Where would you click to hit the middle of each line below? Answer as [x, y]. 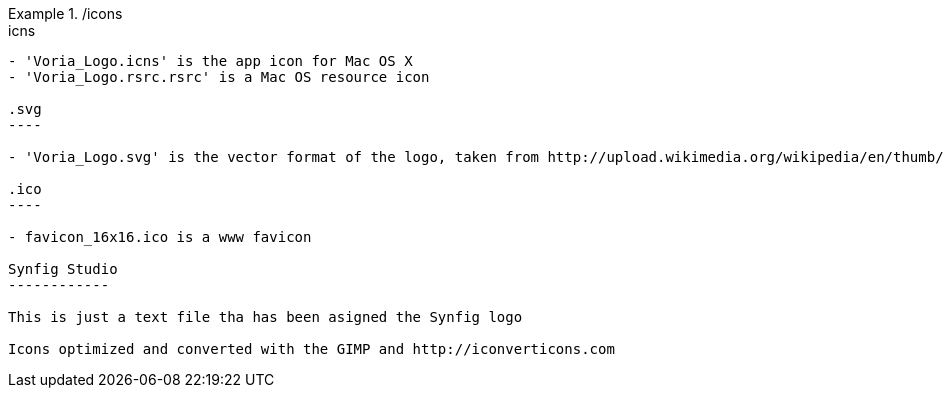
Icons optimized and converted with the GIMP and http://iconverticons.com [311, 349]
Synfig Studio [63, 269]
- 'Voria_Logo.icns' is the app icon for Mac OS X [210, 61]
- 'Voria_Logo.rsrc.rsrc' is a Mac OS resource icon [219, 77]
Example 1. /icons [65, 13]
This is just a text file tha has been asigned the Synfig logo [265, 317]
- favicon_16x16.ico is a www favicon [160, 237]
